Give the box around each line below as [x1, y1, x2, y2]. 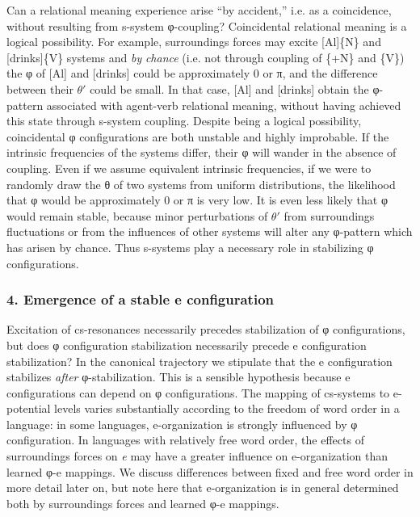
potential [6, 400, 51, 417]
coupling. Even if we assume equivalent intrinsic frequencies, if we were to [6, 159, 372, 176]
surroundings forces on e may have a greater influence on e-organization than [6, 448, 388, 464]
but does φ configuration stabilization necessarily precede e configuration [6, 336, 367, 353]
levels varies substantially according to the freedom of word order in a [54, 400, 400, 417]
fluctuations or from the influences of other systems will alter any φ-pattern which [6, 223, 413, 240]
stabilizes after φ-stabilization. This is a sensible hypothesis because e [6, 368, 351, 385]
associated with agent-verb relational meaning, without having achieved [46, 96, 401, 113]
